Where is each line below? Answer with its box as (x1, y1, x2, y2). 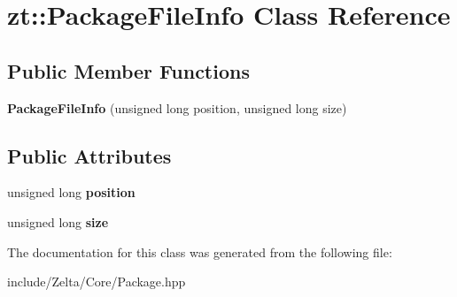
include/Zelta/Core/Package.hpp (7, 272, 186, 291)
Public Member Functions (7, 57, 250, 84)
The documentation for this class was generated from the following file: (7, 242, 392, 261)
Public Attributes (7, 141, 172, 169)
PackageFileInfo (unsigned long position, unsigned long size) (7, 98, 347, 117)
